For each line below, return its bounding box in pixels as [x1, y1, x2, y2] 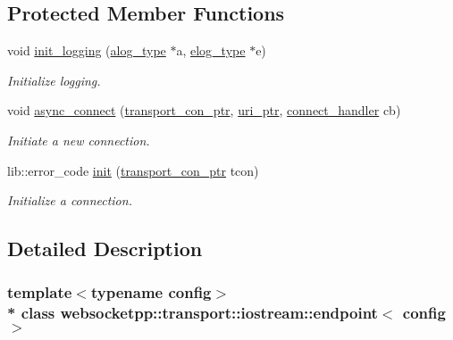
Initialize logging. [7, 70, 101, 89]
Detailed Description [7, 235, 203, 262]
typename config [90, 281, 212, 303]
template [7, 281, 72, 303]
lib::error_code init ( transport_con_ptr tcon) [7, 161, 259, 179]
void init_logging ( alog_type [7, 41, 166, 60]
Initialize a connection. [7, 191, 132, 210]
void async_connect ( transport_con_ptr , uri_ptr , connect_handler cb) [7, 101, 401, 120]
